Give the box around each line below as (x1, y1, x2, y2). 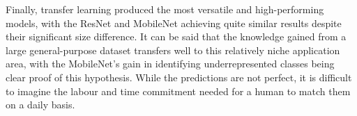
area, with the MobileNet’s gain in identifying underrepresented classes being (6, 56, 335, 71)
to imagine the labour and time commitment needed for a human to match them (6, 83, 351, 98)
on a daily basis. (6, 97, 75, 112)
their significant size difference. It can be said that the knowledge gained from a (6, 29, 347, 44)
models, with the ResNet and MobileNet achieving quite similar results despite (6, 15, 342, 30)
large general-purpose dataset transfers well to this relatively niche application (6, 42, 340, 57)
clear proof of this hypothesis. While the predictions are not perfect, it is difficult (6, 69, 352, 84)
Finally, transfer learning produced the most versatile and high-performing (6, 2, 324, 16)
